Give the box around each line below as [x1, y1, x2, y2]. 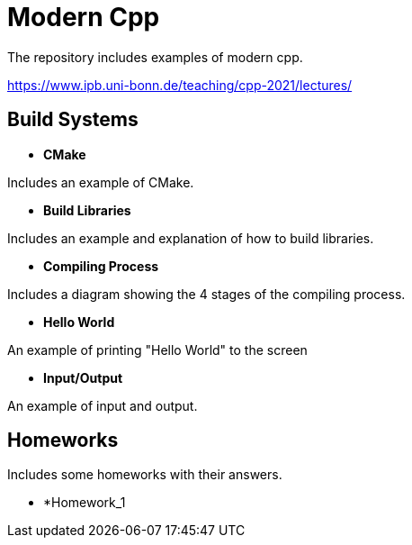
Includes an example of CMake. [7, 174, 194, 190]
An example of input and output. [7, 397, 198, 413]
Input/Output [43, 369, 123, 386]
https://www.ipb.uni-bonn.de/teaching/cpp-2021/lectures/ [7, 77, 353, 93]
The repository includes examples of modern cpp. [7, 49, 303, 65]
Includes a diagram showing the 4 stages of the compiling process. [7, 286, 406, 302]
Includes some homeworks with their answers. [7, 467, 282, 483]
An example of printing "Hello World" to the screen [7, 341, 308, 358]
